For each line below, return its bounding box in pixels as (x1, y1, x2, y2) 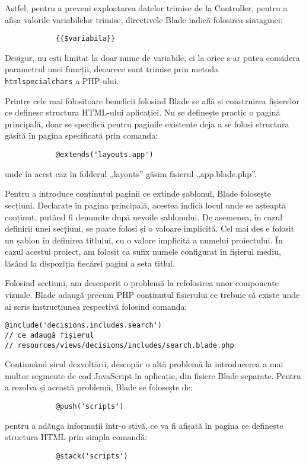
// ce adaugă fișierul (5, 331, 94, 339)
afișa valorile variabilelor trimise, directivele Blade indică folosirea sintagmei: (5, 13, 283, 25)
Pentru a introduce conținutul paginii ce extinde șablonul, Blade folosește (5, 187, 271, 200)
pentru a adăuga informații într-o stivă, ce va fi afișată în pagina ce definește (5, 419, 283, 431)
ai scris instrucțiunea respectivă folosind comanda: (5, 300, 187, 312)
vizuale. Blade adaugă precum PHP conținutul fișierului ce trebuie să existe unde (5, 288, 300, 301)
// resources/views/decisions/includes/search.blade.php (5, 341, 234, 349)
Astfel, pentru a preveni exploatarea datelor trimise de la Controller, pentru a (5, 2, 288, 14)
